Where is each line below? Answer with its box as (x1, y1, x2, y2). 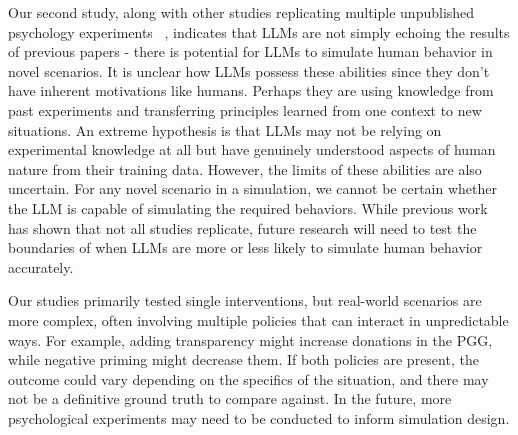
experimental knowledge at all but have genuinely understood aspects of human (8, 139, 496, 160)
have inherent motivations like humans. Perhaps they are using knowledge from (8, 80, 494, 101)
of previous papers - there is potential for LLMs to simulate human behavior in (8, 41, 493, 62)
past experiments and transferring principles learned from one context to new (8, 99, 482, 120)
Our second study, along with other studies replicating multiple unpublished (8, 2, 475, 22)
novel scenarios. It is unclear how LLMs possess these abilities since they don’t (8, 60, 490, 81)
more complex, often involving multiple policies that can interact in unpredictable (8, 309, 509, 330)
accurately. (8, 256, 74, 277)
